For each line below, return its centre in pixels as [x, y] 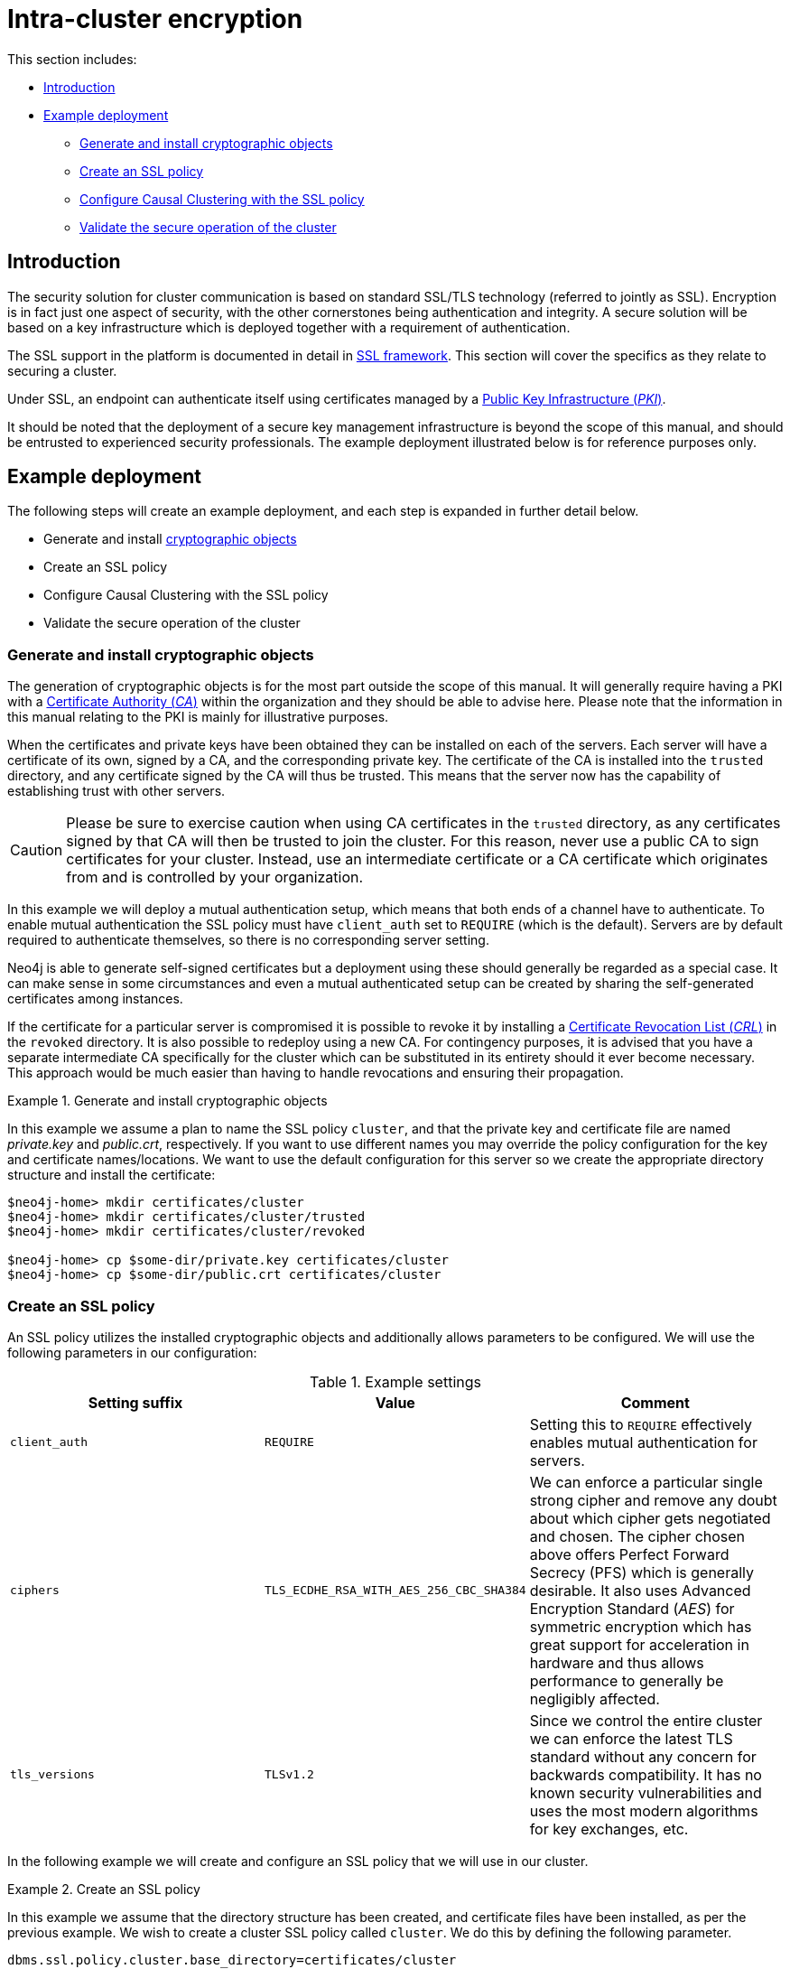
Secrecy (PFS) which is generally [641, 1572]
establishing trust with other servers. [116, 791]
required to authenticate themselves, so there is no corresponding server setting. [248, 940]
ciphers [35, 1591]
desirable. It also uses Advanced [640, 1590]
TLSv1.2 [289, 1775]
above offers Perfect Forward [629, 1554]
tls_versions [52, 1775]
